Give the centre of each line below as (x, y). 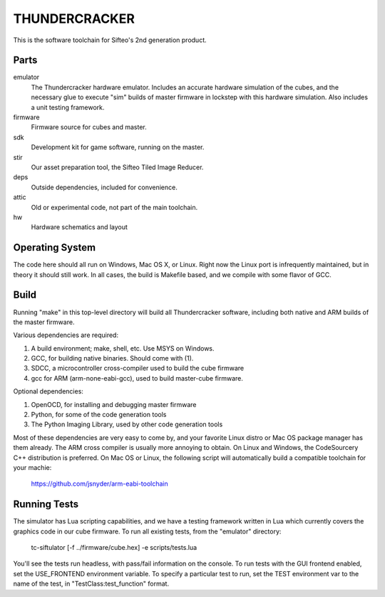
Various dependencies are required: (66, 335)
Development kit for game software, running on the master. (118, 147)
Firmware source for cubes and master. (89, 127)
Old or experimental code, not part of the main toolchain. (114, 207)
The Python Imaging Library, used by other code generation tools (127, 424)
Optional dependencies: (48, 391)
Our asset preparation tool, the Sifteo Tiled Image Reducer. (117, 167)
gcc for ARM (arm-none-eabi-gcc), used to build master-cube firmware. (137, 378)
